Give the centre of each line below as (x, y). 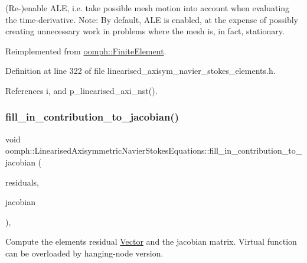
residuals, (22, 182)
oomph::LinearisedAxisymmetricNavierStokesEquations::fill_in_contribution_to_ (154, 150)
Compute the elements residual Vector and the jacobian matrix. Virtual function (151, 241)
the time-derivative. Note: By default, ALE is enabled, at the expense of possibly (152, 19)
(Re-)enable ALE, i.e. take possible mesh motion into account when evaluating (148, 8)
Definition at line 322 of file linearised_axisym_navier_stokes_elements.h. (141, 71)
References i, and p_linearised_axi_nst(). (81, 90)
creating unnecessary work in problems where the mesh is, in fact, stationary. (145, 31)
